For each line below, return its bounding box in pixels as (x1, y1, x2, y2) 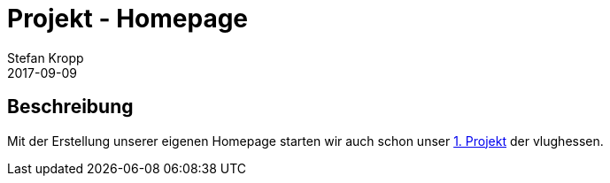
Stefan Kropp (7, 50, 84, 65)
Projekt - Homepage (7, 4, 249, 34)
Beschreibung (7, 95, 134, 118)
